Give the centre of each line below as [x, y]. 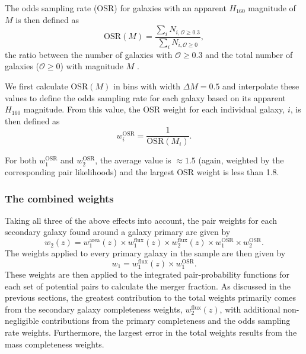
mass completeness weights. [55, 344]
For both [21, 160]
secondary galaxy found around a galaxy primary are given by [118, 232]
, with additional [250, 309]
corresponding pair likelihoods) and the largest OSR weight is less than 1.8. [142, 172]
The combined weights [59, 198]
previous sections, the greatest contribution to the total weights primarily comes [151, 297]
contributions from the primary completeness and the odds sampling [166, 321]
